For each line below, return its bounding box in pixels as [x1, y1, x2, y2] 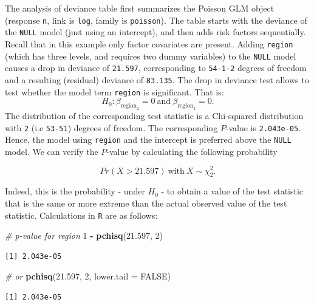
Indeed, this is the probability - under [5, 185, 145, 197]
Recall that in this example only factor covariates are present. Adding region [5, 37, 293, 50]
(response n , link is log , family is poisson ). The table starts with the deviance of [5, 13, 307, 26]
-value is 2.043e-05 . [225, 121, 301, 134]
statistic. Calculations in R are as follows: [5, 208, 158, 221]
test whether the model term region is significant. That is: [5, 85, 224, 98]
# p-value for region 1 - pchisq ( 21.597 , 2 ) [5, 229, 163, 242]
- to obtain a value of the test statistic [161, 185, 304, 197]
